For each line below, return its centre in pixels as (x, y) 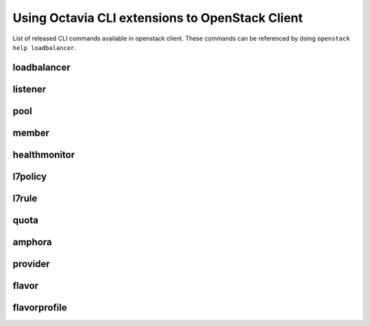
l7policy (30, 176)
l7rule (25, 198)
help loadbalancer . (45, 47)
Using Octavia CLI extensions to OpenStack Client (158, 18)
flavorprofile (40, 307)
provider (32, 264)
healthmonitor (44, 154)
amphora (33, 242)
